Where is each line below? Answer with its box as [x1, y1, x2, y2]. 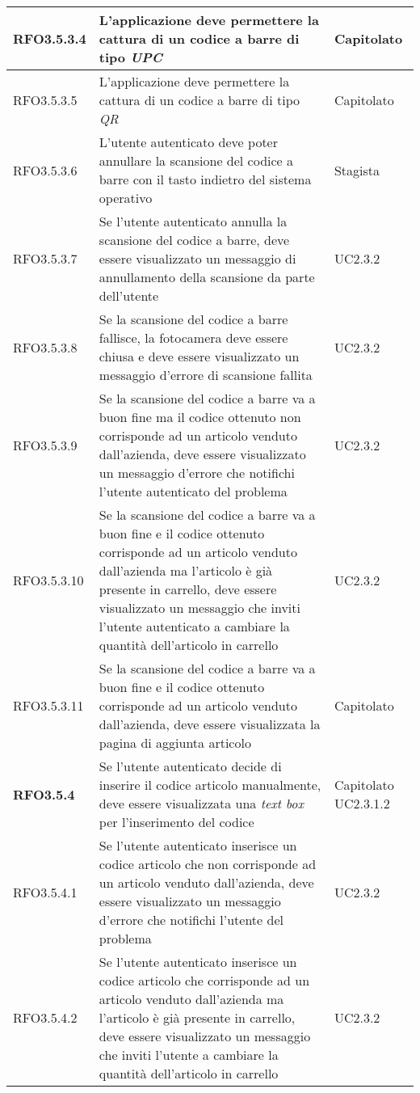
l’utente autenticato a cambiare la [99, 617, 290, 635]
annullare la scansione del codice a [99, 151, 294, 170]
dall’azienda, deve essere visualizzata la [99, 715, 321, 733]
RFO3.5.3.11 [13, 696, 84, 715]
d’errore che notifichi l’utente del [99, 910, 283, 929]
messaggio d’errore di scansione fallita [99, 365, 313, 384]
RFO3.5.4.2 [13, 1008, 78, 1027]
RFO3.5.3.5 [13, 91, 78, 109]
